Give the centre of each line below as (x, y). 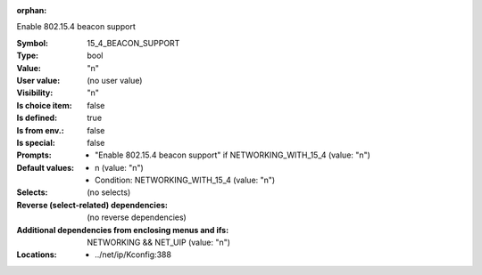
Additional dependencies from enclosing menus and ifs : (123, 230)
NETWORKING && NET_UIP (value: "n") (159, 243)
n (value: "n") (120, 167)
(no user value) (115, 80)
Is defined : (37, 118)
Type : (28, 56)
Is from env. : (40, 130)
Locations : (37, 255)
